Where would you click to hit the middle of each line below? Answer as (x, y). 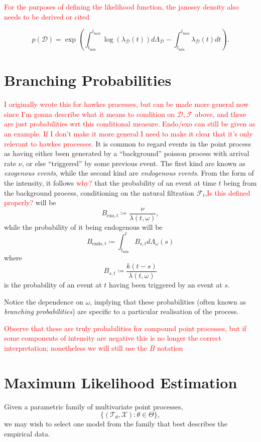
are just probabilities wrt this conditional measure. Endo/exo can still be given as (130, 124)
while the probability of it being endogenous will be (83, 227)
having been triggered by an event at (165, 285)
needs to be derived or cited (47, 16)
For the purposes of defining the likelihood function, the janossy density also (121, 7)
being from (240, 183)
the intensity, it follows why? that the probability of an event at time (110, 183)
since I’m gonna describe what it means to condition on (90, 114)
